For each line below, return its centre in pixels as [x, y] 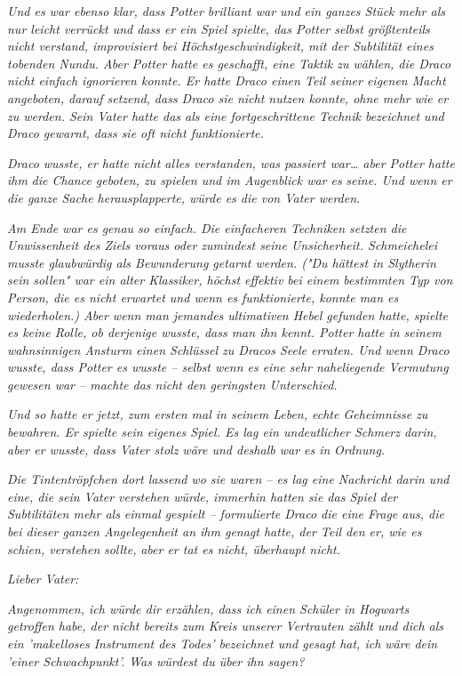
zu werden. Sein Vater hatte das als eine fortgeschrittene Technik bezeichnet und [226, 115]
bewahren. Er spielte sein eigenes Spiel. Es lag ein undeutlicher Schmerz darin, [222, 432]
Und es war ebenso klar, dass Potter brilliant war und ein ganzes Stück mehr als [226, 11]
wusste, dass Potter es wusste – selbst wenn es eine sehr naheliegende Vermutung [228, 367]
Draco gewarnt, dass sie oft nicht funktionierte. [135, 133]
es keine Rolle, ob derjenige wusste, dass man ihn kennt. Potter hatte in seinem [224, 332]
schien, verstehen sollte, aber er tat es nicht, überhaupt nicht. [174, 548]
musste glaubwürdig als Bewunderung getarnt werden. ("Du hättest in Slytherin [222, 262]
